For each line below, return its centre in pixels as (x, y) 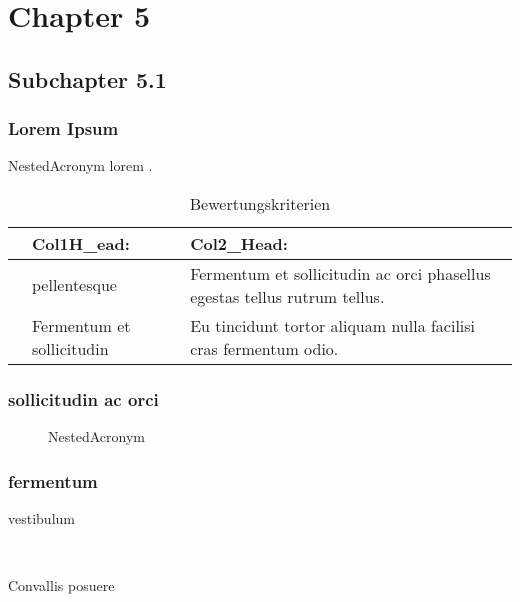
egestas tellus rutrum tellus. (287, 296)
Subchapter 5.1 (87, 78)
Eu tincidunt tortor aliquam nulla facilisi (333, 325)
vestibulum (41, 518)
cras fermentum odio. (264, 348)
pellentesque (74, 285)
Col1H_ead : (81, 243)
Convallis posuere (61, 585)
